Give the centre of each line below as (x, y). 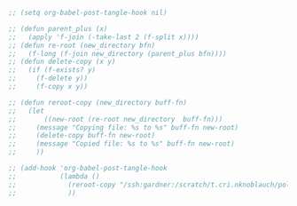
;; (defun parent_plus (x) (58, 28)
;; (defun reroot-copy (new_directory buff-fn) (98, 102)
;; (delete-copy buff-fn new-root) (82, 136)
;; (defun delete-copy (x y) (62, 62)
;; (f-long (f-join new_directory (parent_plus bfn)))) (117, 53)
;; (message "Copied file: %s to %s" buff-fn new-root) (122, 144)
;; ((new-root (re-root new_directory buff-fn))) (116, 119)
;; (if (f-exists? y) (52, 70)
